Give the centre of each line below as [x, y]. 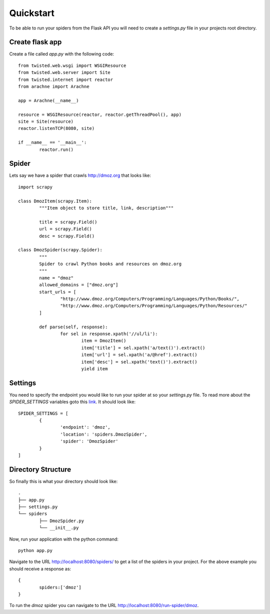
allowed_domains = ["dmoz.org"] [79, 285]
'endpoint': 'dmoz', [85, 427]
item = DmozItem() [104, 341]
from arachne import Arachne [54, 87]
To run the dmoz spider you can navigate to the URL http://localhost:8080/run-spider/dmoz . [104, 606]
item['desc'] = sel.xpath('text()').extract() [139, 362]
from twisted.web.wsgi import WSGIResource [72, 65]
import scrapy [35, 187]
